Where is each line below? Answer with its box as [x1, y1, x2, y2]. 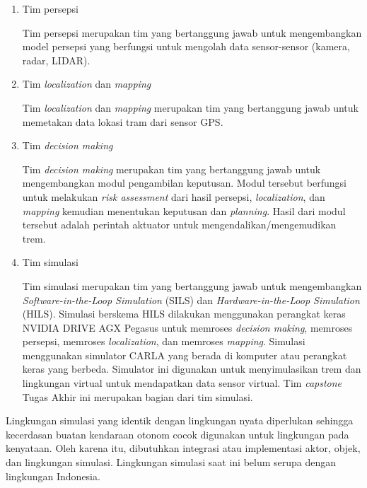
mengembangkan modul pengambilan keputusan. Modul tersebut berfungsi [22, 175, 346, 190]
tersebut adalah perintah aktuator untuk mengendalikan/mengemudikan [22, 217, 337, 232]
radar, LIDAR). [22, 52, 91, 67]
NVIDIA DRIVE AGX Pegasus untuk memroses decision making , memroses [22, 320, 353, 335]
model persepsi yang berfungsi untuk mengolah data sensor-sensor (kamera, [22, 39, 350, 54]
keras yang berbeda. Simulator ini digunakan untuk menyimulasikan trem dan [22, 361, 361, 376]
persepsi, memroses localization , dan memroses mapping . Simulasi [22, 334, 305, 349]
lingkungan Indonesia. [6, 468, 100, 483]
